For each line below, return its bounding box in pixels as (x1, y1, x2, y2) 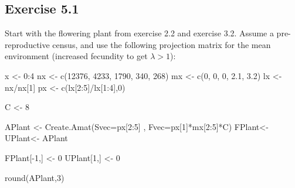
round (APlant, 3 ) (5, 171, 65, 183)
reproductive (5, 38, 50, 50)
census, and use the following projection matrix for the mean (52, 38, 271, 50)
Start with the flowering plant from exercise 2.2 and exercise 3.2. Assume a (5, 27, 274, 39)
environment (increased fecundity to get (5, 50, 148, 62)
